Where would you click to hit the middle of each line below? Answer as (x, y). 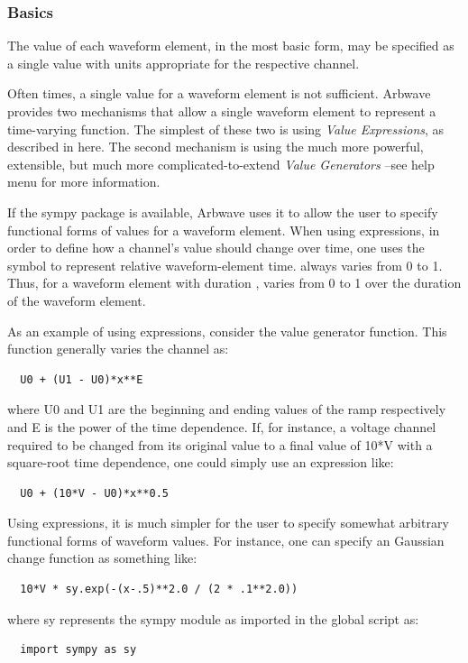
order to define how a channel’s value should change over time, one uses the (216, 248)
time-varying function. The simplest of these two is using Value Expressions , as (226, 129)
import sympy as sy (78, 650)
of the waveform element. (77, 300)
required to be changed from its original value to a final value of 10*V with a (220, 444)
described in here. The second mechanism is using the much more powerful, (216, 147)
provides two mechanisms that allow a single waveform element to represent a (222, 111)
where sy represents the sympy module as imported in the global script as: (213, 618)
